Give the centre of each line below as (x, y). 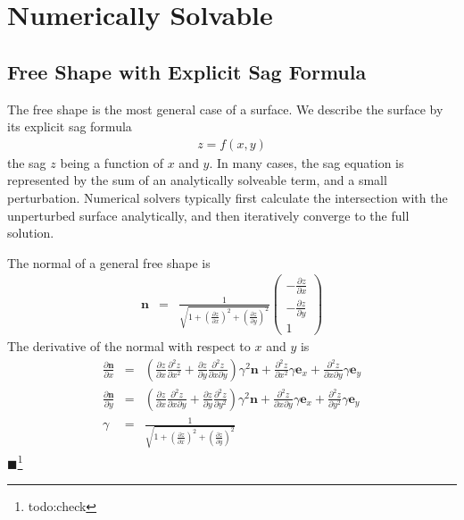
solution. (31, 233)
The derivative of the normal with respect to (129, 346)
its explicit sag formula (70, 126)
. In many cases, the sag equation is (307, 162)
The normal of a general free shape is (109, 262)
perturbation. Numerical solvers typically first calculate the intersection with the (228, 197)
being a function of (112, 162)
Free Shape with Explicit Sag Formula (187, 71)
